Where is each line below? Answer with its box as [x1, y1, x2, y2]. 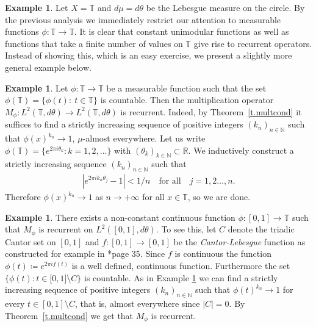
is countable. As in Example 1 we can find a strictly [84, 271, 278, 284]
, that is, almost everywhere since [75, 297, 200, 310]
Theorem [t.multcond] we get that [5, 309, 134, 322]
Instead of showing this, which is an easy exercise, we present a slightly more [5, 49, 292, 62]
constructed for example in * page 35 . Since [5, 247, 165, 260]
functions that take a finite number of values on [5, 37, 183, 49]
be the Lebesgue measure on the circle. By [146, 1, 305, 13]
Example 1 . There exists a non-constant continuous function [5, 210, 235, 223]
